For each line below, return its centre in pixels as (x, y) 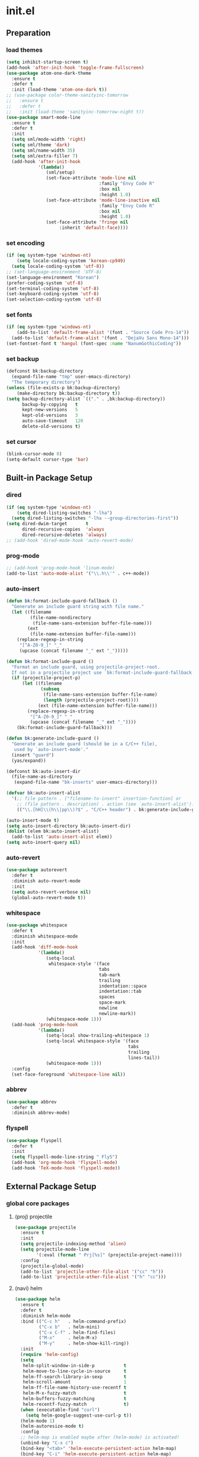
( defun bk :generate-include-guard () (53, 739)
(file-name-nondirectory (61, 617)
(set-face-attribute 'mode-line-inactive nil (103, 200)
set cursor (21, 441)
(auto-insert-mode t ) (33, 820)
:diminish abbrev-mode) (41, 1113)
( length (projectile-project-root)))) (91, 700)
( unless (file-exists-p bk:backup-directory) (63, 387)
